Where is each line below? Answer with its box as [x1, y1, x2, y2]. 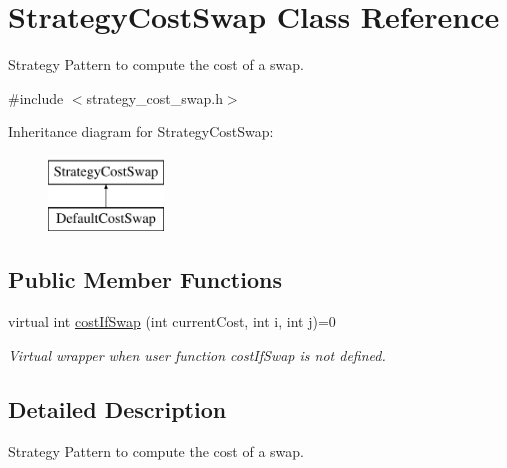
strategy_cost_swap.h [86, 87, 223, 108]
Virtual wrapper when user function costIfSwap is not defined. [8, 344, 386, 365]
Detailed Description [8, 393, 227, 424]
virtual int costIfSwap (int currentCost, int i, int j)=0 [8, 311, 336, 332]
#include [8, 87, 64, 108]
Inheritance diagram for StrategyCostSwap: [8, 121, 274, 142]
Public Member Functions [8, 264, 282, 295]
